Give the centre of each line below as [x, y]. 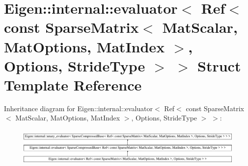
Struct [219, 65]
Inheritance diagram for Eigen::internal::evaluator [79, 108]
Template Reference [73, 84]
